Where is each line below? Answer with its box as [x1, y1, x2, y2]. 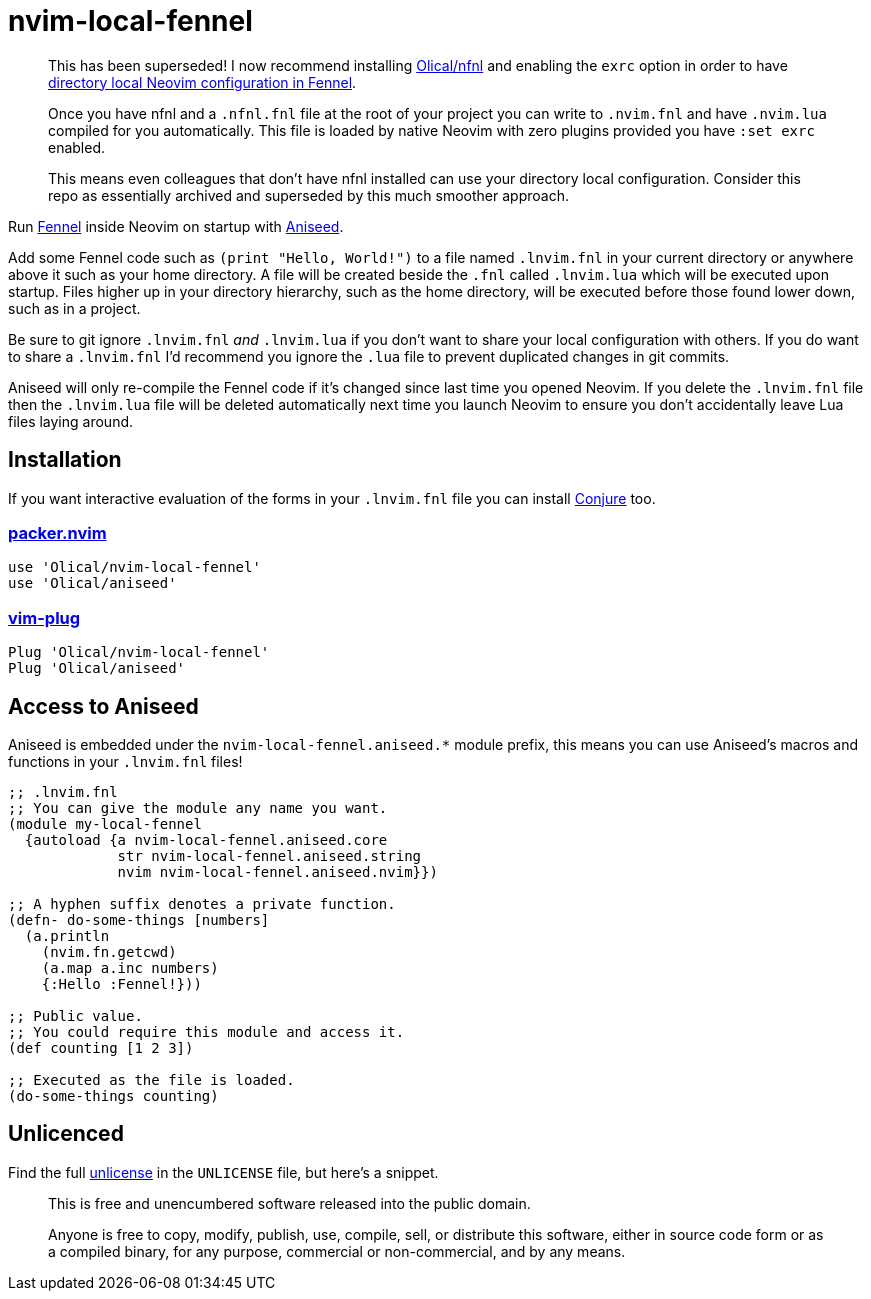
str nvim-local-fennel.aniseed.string [117, 847, 422, 864]
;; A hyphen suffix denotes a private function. [8, 895, 396, 912]
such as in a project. [8, 299, 141, 317]
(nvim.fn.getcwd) [41, 943, 177, 960]
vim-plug [8, 607, 81, 628]
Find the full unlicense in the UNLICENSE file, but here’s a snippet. [8, 1163, 439, 1181]
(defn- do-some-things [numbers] [8, 911, 270, 928]
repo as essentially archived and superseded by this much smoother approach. [48, 186, 569, 204]
